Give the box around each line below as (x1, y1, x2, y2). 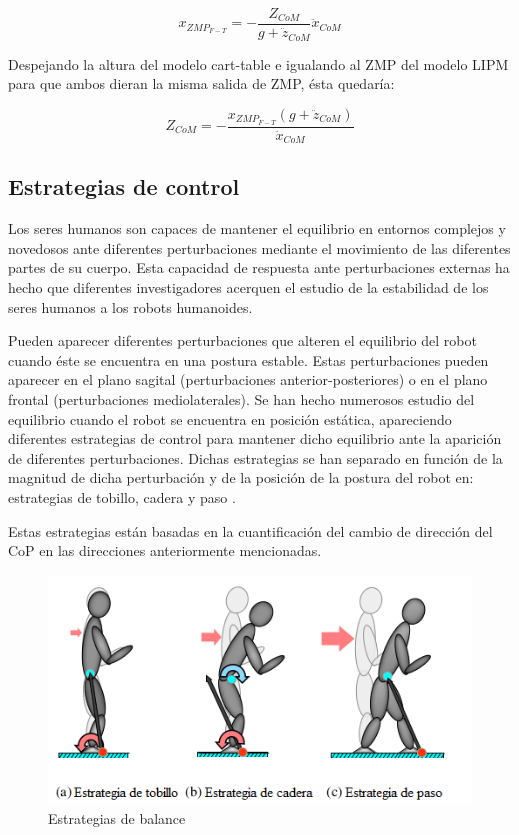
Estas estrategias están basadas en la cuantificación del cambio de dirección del (8, 520, 493, 541)
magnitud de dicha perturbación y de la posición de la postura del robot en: (8, 467, 474, 488)
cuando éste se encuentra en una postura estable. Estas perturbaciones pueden (8, 349, 489, 370)
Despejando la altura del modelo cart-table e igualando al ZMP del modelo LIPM (8, 53, 509, 74)
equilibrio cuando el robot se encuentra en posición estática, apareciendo (8, 408, 452, 429)
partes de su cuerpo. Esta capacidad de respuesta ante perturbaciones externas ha (8, 257, 510, 278)
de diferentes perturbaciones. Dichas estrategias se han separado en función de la (8, 447, 503, 468)
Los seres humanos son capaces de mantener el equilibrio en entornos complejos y (8, 218, 506, 239)
